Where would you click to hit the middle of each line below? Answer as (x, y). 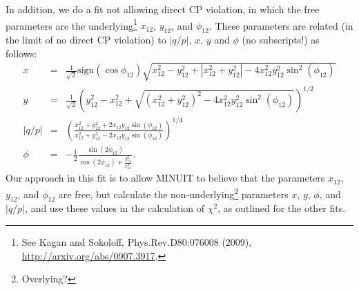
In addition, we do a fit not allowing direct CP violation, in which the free (163, 9)
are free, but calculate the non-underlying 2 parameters (173, 193)
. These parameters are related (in (281, 25)
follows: (21, 53)
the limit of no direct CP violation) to (86, 40)
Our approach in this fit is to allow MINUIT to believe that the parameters (165, 178)
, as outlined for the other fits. (282, 208)
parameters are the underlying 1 (71, 24)
